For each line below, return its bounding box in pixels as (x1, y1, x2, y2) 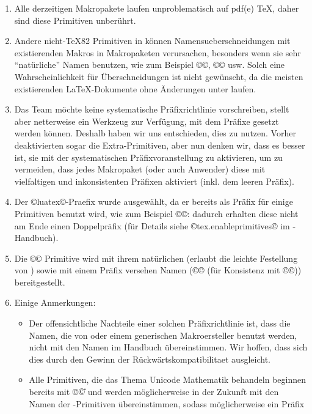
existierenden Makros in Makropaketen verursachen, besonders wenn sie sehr (14, 46, 301, 59)
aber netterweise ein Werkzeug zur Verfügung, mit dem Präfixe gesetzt (14, 114, 279, 127)
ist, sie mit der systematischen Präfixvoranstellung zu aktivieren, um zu (14, 150, 283, 163)
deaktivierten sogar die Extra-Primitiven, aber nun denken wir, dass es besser (14, 138, 305, 151)
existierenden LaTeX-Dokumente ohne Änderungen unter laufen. (14, 82, 256, 95)
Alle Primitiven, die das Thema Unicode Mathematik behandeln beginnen (29, 373, 306, 386)
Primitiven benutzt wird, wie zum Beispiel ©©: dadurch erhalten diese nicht (14, 207, 299, 220)
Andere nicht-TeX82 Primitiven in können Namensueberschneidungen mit (14, 34, 291, 47)
